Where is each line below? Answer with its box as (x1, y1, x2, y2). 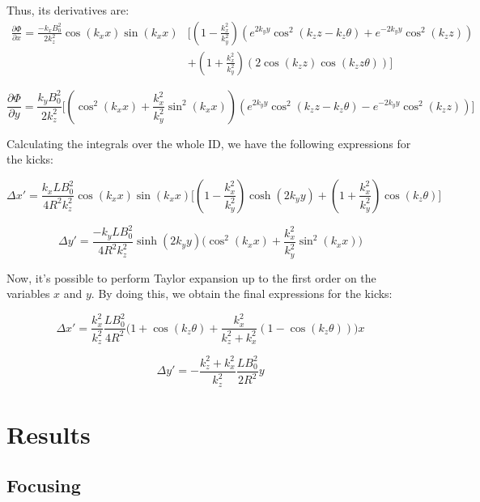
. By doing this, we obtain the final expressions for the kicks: (91, 285, 393, 302)
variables (6, 285, 50, 302)
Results (6, 417, 91, 450)
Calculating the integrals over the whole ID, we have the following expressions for (6, 134, 411, 151)
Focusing (6, 473, 81, 498)
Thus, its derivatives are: (6, 2, 130, 18)
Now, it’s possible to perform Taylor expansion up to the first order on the (6, 269, 376, 286)
